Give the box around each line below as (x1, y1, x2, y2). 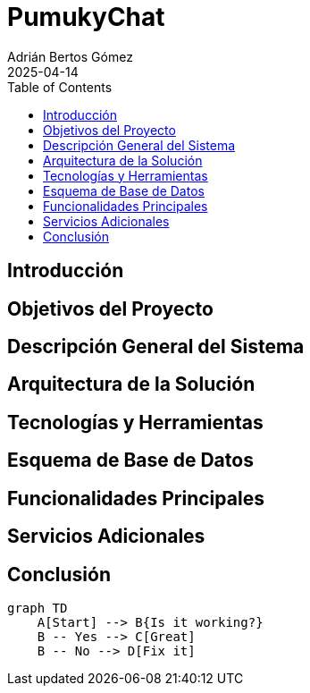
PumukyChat (7, 2, 165, 32)
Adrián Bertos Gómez (7, 48, 133, 64)
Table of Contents (7, 79, 113, 95)
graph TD (7, 600, 68, 615)
